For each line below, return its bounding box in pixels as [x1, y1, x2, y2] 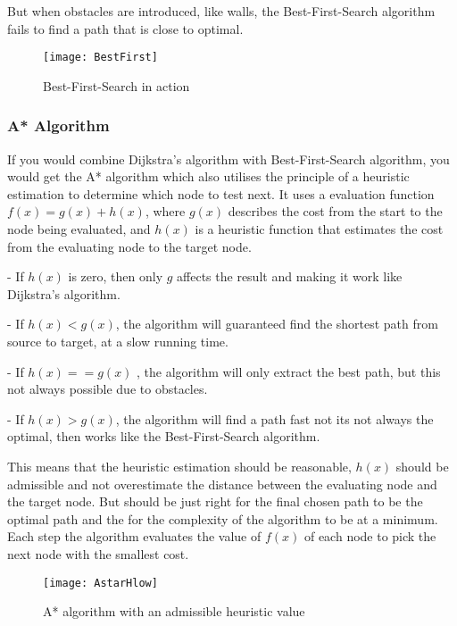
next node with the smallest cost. [7, 544, 189, 563]
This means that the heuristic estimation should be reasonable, [7, 456, 352, 475]
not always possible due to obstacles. [7, 380, 208, 398]
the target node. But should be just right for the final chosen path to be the [7, 492, 423, 511]
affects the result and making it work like [177, 267, 403, 286]
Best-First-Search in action [43, 76, 190, 95]
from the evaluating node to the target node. [7, 237, 252, 255]
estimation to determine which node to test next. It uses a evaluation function [7, 184, 435, 203]
